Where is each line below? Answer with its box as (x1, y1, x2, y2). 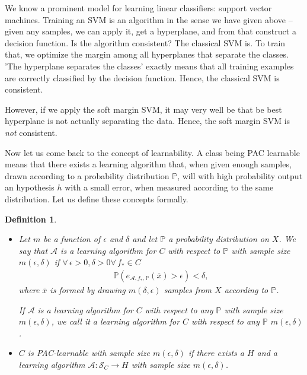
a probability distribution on (168, 233, 269, 245)
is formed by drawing (50, 283, 126, 295)
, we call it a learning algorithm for (51, 315, 180, 328)
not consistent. (5, 126, 57, 138)
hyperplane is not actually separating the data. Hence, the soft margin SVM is (5, 115, 290, 127)
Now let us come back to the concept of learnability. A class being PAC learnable (5, 146, 300, 158)
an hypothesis (5, 181, 55, 193)
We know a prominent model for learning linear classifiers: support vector (5, 2, 272, 14)
